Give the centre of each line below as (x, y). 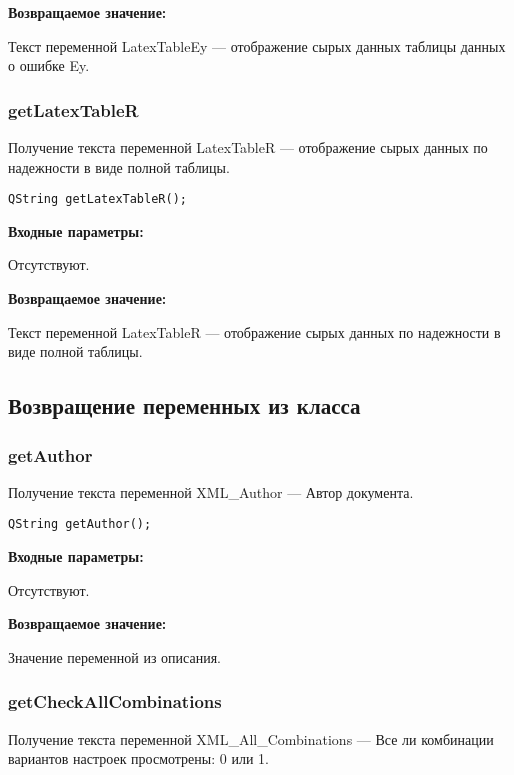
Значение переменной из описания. (114, 656)
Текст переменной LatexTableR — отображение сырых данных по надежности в (254, 331)
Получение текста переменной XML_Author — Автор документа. (211, 491)
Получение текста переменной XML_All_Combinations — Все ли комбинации (251, 738)
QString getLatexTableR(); (97, 199)
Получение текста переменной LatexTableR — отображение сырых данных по (248, 147)
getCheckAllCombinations (115, 701)
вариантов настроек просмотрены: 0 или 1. (138, 758)
